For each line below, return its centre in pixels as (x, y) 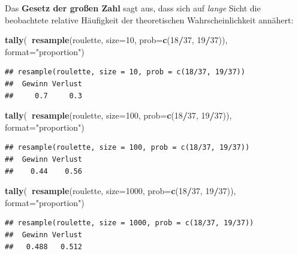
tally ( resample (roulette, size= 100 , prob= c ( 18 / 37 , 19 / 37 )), (118, 115)
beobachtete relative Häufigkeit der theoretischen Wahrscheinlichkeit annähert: (149, 19)
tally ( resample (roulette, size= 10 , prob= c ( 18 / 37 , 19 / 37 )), (116, 40)
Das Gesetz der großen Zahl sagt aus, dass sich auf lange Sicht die (133, 8)
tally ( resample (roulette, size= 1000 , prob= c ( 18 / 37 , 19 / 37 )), (121, 191)
